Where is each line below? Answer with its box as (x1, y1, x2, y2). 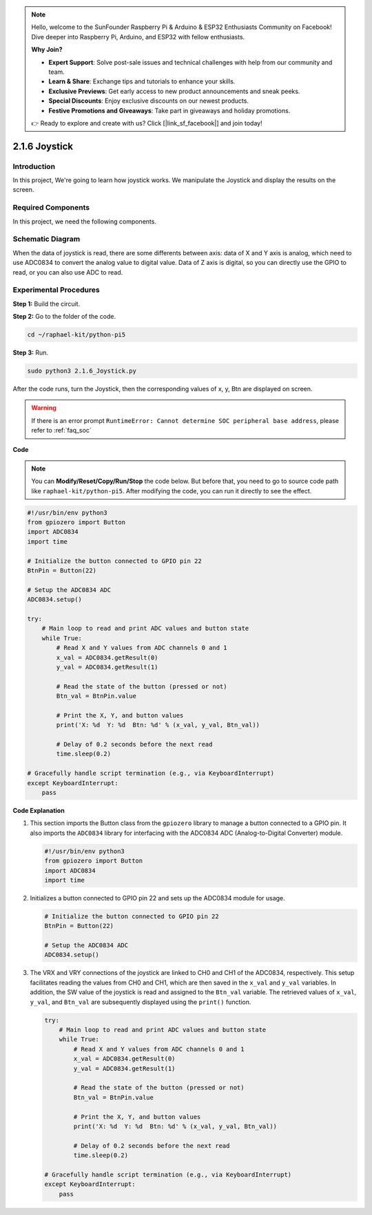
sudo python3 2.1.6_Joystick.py (27, 367, 137, 375)
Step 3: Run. (12, 348, 48, 357)
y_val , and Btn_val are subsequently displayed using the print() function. (30, 998, 251, 1006)
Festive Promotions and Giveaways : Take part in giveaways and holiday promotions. (48, 106, 291, 115)
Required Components (12, 203, 90, 213)
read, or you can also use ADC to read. (12, 268, 123, 276)
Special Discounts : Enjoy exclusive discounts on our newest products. (48, 97, 249, 105)
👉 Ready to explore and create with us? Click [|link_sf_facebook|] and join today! (31, 119, 262, 127)
